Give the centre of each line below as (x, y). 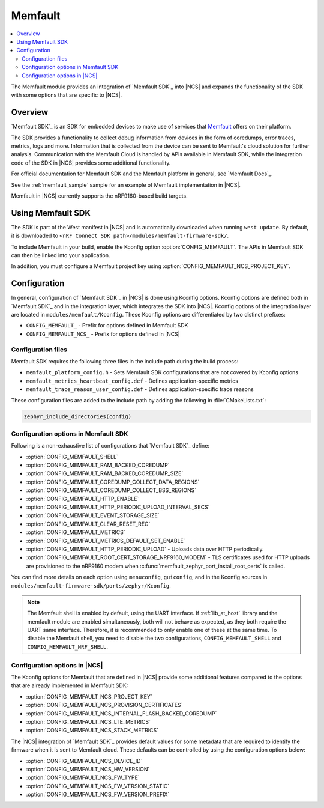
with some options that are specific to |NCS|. (67, 95)
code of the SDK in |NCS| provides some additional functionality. (91, 163)
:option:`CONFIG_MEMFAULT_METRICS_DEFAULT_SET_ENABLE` (106, 541)
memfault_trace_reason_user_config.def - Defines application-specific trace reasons (140, 389)
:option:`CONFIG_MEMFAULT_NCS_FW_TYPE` (83, 777)
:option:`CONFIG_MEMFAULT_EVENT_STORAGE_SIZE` (93, 515)
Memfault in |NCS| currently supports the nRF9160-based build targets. (100, 196)
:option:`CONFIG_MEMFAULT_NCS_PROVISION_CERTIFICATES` (104, 705)
